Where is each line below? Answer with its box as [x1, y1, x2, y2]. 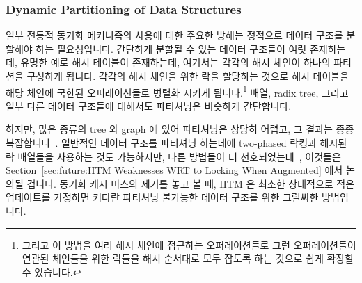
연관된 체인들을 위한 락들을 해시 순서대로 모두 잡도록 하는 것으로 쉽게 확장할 [22, 251, 354, 266]
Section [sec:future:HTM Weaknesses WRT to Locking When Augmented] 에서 [6, 163, 343, 177]
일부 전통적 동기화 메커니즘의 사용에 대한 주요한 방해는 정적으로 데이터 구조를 [6, 28, 343, 42]
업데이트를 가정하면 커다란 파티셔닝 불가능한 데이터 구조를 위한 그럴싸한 [6, 190, 319, 204]
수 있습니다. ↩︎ [22, 264, 81, 279]
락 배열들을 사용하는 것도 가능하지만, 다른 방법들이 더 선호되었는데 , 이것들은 [6, 149, 341, 163]
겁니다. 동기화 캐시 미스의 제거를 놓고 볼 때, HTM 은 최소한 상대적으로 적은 [26, 176, 355, 191]
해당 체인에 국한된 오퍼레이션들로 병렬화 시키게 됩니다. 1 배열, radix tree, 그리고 [6, 83, 349, 99]
